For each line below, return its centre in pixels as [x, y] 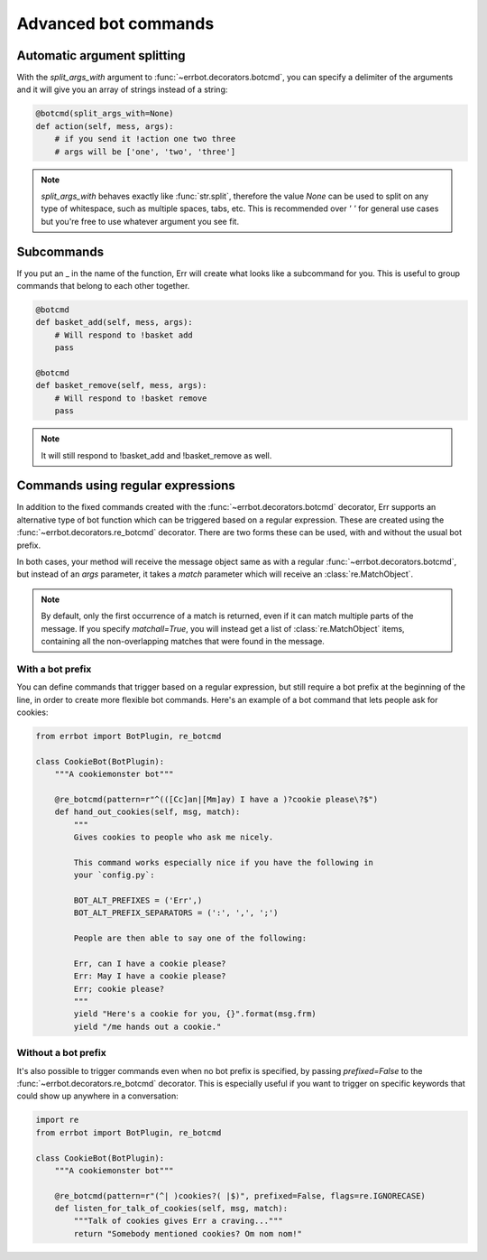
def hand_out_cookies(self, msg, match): [147, 812]
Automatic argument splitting [101, 56]
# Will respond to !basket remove [131, 398]
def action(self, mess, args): [105, 126]
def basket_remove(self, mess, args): [121, 385]
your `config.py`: [114, 875]
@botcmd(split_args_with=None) [105, 114]
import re [57, 1120]
